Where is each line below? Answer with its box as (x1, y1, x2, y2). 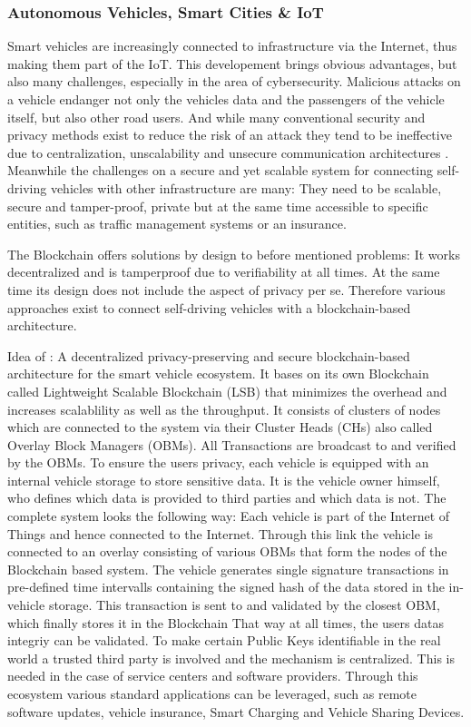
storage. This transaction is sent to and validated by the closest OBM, (48, 595, 440, 614)
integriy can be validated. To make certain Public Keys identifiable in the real (7, 631, 441, 650)
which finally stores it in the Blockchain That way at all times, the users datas (7, 613, 444, 632)
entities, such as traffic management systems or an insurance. (7, 214, 347, 233)
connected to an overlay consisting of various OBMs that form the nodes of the (7, 542, 447, 561)
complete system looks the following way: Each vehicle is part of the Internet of (7, 506, 450, 526)
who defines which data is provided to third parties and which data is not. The (7, 488, 446, 507)
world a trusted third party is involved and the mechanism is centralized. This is (7, 648, 455, 667)
